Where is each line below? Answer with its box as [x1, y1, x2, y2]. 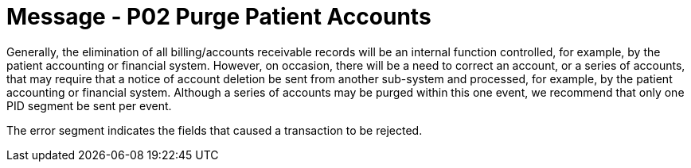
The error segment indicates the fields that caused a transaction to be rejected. [6, 123, 423, 137]
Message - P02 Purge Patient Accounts [6, 3, 431, 30]
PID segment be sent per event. [6, 98, 172, 113]
